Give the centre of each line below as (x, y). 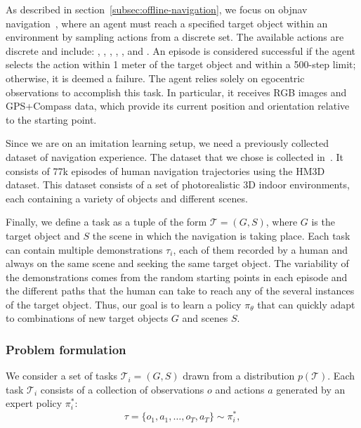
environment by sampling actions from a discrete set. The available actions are (175, 37)
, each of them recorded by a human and (260, 249)
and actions (240, 389)
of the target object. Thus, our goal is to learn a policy (124, 304)
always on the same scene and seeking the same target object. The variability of (177, 263)
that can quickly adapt (306, 304)
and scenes (205, 318)
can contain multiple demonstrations (84, 249)
